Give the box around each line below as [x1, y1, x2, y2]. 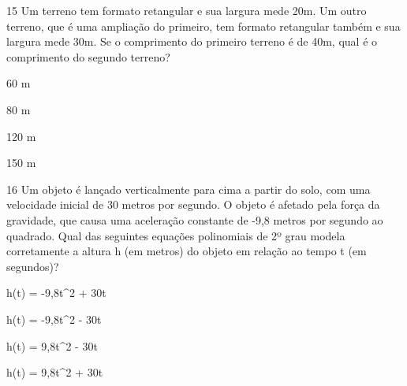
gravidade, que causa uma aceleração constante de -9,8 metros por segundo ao [6, 211, 383, 228]
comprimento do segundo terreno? [6, 48, 170, 65]
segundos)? [6, 258, 59, 274]
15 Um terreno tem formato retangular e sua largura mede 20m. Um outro [6, 2, 367, 18]
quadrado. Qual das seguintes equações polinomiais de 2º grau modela [6, 227, 345, 243]
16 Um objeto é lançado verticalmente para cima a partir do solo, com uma [6, 180, 371, 197]
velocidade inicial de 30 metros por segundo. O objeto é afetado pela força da [6, 196, 380, 213]
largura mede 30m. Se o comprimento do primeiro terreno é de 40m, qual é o [6, 33, 378, 50]
